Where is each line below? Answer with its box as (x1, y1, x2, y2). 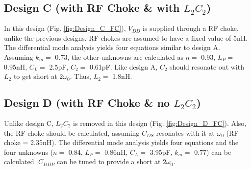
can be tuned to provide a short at (57, 156, 161, 167)
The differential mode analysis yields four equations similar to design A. (4, 42, 220, 52)
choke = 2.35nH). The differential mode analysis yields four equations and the (4, 137, 239, 147)
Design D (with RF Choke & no (4, 95, 170, 110)
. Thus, (70, 71, 91, 81)
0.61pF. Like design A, (89, 61, 158, 72)
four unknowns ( (4, 146, 53, 157)
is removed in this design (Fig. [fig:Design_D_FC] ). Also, (73, 118, 247, 128)
